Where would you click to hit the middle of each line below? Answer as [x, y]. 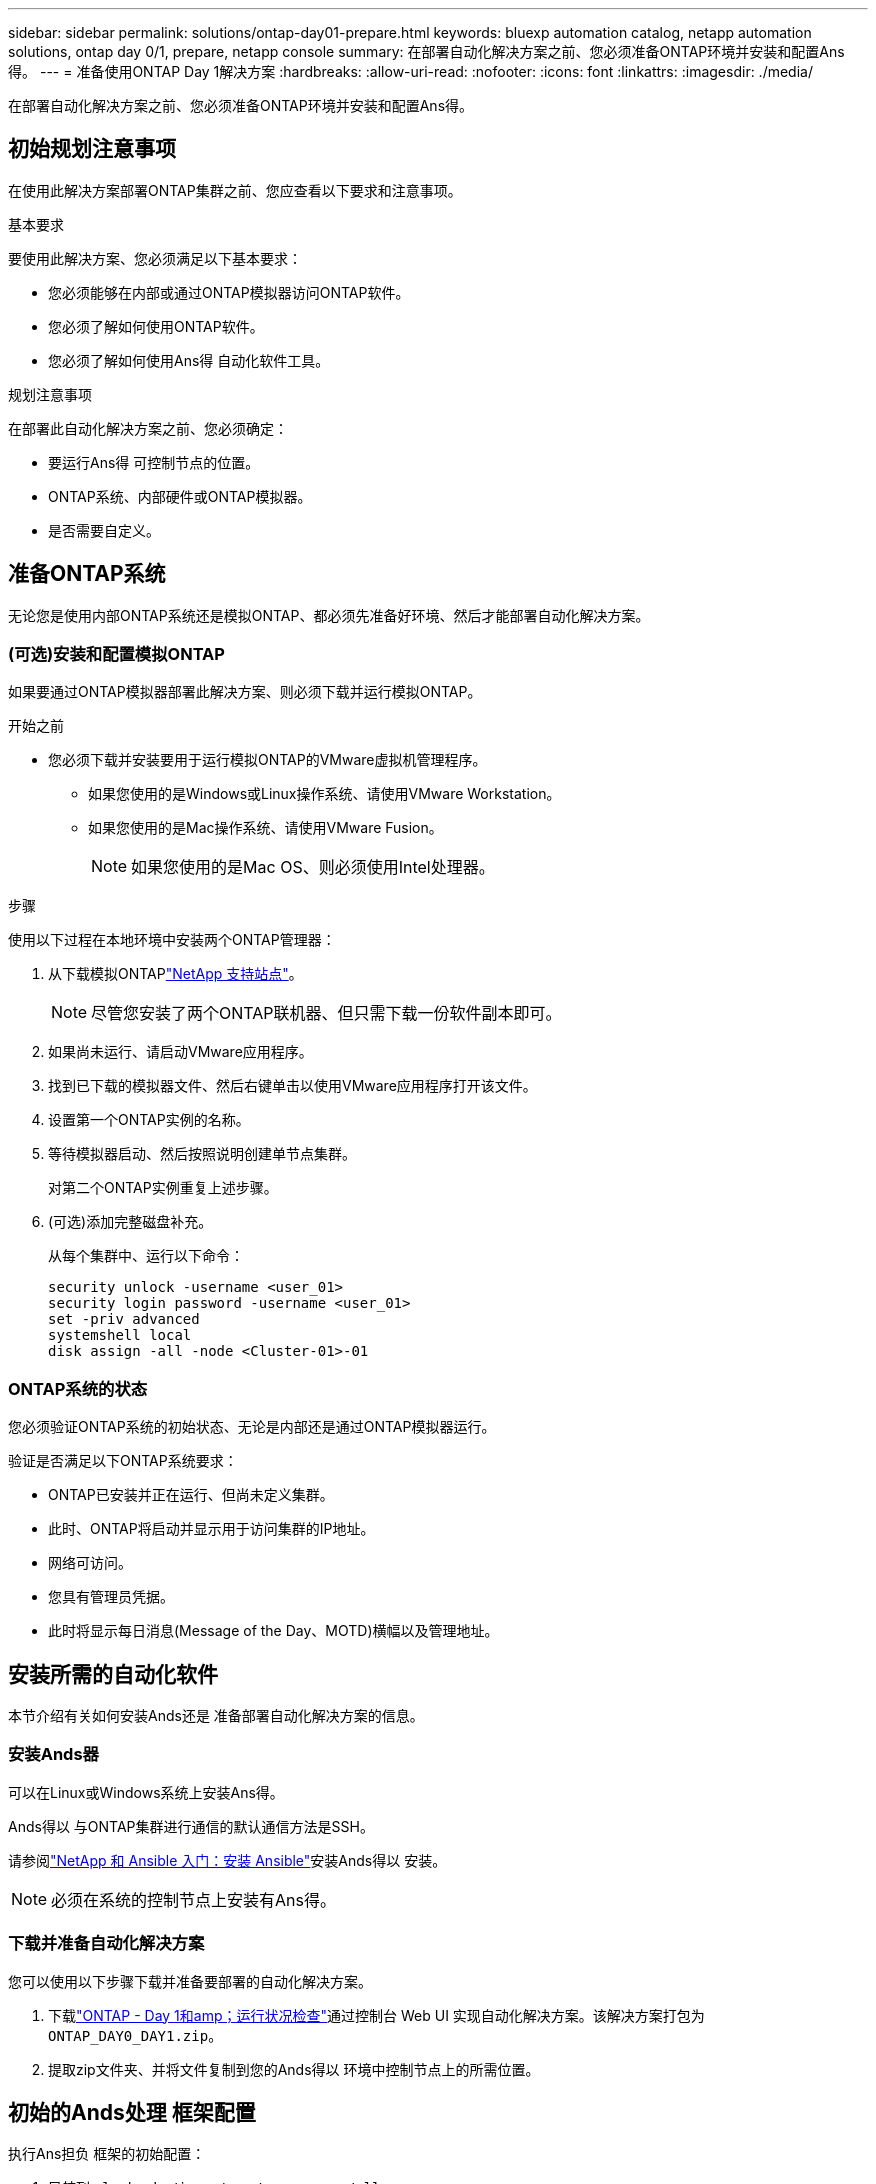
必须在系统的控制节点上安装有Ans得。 [194, 1899]
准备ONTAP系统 [87, 574]
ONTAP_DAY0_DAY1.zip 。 [135, 2035]
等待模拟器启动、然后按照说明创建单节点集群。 [202, 1154]
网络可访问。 [90, 1563]
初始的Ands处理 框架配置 [132, 2112]
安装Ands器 [53, 1754]
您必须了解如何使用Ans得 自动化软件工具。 [189, 360]
